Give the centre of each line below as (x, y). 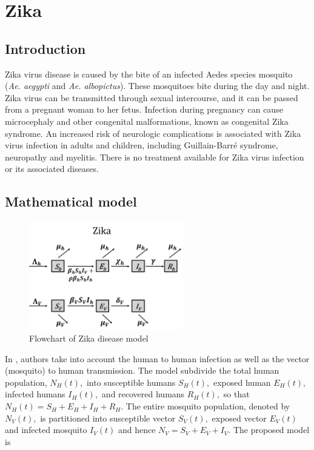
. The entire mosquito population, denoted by (205, 406)
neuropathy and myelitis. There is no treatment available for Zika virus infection (155, 157)
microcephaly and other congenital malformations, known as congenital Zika (147, 121)
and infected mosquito (46, 430)
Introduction (45, 48)
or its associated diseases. (52, 169)
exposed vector (239, 418)
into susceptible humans (131, 382)
